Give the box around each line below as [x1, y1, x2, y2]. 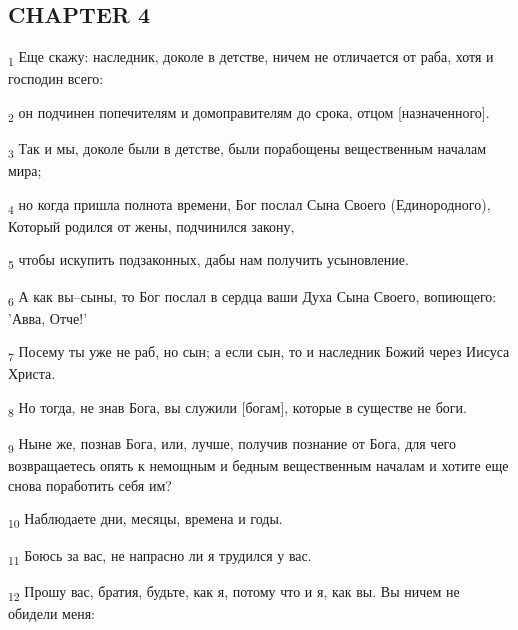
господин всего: [8, 68, 104, 89]
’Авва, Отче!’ [8, 307, 88, 328]
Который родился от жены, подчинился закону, [8, 215, 295, 236]
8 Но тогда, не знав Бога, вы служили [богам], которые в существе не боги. [8, 397, 467, 420]
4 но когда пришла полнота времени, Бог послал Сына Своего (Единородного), [8, 193, 491, 217]
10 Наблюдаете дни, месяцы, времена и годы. [8, 508, 283, 532]
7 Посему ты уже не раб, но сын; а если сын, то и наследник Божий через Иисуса [8, 341, 510, 365]
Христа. [8, 363, 56, 384]
